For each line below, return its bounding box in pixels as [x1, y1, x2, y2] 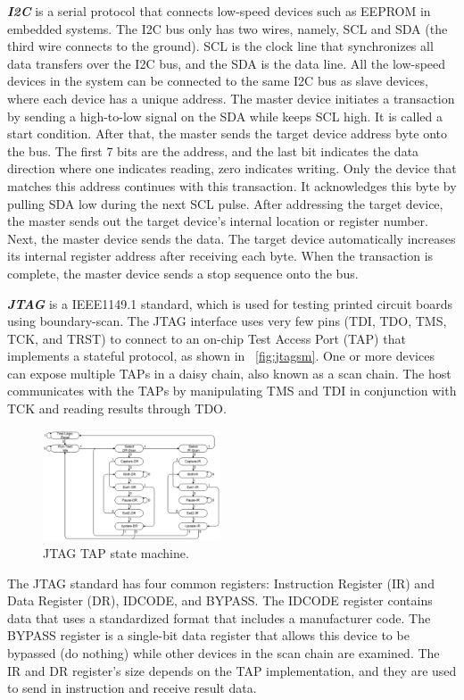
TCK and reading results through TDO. [7, 399, 227, 418]
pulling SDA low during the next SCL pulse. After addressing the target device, [7, 194, 443, 212]
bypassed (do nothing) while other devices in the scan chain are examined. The [7, 643, 440, 662]
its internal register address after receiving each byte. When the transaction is [7, 246, 434, 265]
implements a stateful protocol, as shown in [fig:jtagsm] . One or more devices [7, 346, 435, 365]
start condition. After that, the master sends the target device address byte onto [7, 124, 447, 143]
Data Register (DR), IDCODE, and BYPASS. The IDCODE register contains [7, 591, 433, 610]
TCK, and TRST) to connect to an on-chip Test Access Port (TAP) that [7, 329, 406, 347]
